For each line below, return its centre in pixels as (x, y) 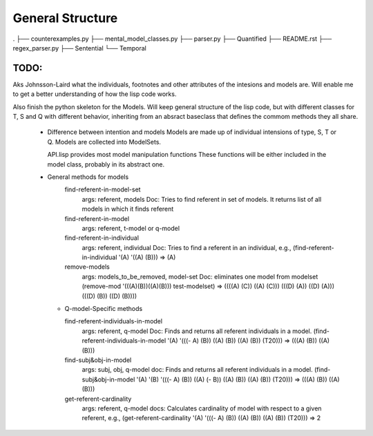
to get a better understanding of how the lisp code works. (95, 94)
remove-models (87, 267)
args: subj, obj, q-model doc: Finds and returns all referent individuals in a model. (198, 370)
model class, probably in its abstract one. (106, 164)
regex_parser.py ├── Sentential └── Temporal (79, 48)
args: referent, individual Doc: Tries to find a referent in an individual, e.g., (186, 247)
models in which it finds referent (128, 209)
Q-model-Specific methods (104, 309)
